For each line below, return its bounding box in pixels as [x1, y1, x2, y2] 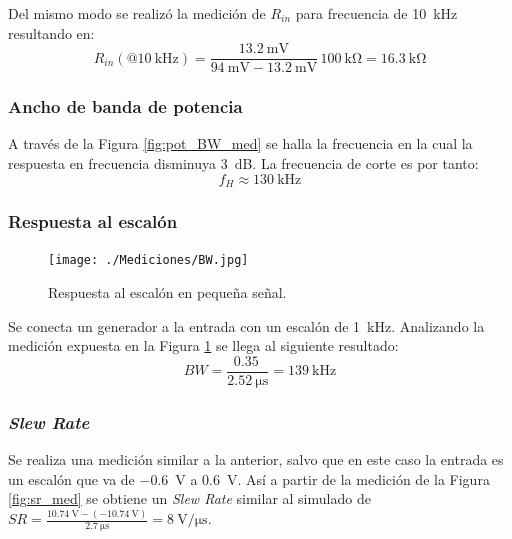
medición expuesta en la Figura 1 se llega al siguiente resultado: [8, 335, 399, 356]
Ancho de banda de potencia [8, 94, 243, 119]
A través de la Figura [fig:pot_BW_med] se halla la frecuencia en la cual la [8, 133, 473, 154]
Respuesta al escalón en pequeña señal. [48, 281, 287, 302]
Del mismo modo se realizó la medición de [8, 3, 266, 23]
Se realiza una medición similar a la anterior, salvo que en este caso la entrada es [8, 449, 504, 470]
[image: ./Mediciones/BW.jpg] [48, 253, 249, 268]
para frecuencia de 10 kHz [295, 3, 458, 23]
